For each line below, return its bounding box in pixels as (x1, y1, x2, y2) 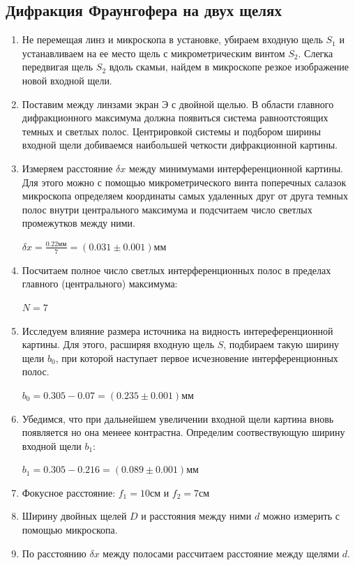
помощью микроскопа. (22, 522, 118, 537)
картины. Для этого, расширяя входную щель (22, 337, 215, 352)
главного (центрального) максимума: (22, 276, 178, 291)
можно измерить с (262, 508, 340, 523)
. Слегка (298, 45, 333, 60)
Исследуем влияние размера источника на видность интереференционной (22, 323, 333, 338)
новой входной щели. (22, 73, 112, 87)
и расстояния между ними (141, 508, 252, 523)
